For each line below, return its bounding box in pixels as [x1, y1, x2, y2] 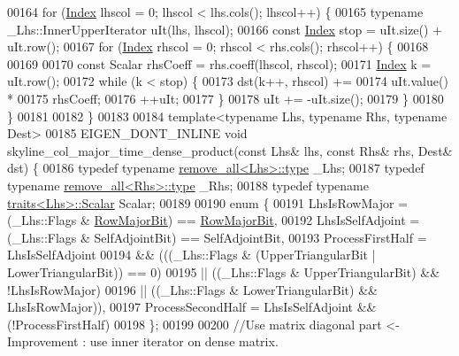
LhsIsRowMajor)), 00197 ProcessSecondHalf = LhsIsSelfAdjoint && [7, 298, 377, 316]
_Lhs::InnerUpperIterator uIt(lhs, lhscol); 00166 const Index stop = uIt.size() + [7, 19, 443, 38]
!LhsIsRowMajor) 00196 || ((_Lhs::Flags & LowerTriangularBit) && [7, 280, 378, 298]
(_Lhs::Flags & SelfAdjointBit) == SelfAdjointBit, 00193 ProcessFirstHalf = [7, 228, 427, 246]
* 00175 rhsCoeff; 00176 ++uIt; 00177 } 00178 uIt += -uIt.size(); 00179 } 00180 [7, 89, 444, 107]
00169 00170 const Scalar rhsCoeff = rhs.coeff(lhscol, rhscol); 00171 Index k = [7, 54, 432, 73]
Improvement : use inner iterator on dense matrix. [7, 332, 279, 351]
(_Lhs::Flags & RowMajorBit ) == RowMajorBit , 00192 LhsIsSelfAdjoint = [7, 211, 420, 229]
